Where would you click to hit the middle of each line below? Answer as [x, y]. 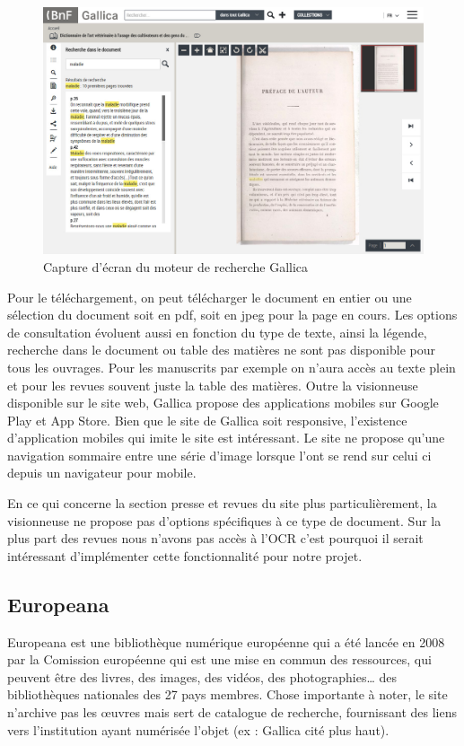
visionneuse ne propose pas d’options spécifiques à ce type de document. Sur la [224, 520]
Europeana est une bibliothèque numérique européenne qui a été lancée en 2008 [226, 641]
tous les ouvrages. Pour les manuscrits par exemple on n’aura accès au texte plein [232, 367]
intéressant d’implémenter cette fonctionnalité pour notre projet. [185, 555]
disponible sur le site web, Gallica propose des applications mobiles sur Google [223, 403]
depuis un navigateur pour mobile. [102, 473]
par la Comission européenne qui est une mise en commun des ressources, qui [219, 659]
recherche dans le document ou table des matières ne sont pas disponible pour [221, 350]
